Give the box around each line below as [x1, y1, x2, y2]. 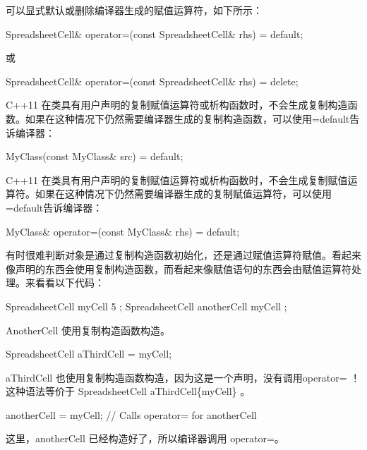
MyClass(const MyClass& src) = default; [6, 149, 183, 164]
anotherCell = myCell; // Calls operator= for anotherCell [6, 407, 257, 422]
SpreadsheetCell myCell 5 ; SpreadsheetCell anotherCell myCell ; [6, 298, 287, 313]
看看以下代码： [35, 275, 104, 290]
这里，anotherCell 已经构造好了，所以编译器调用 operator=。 [6, 431, 284, 446]
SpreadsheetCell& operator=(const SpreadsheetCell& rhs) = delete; [6, 73, 299, 88]
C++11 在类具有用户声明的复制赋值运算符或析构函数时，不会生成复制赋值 [6, 172, 348, 187]
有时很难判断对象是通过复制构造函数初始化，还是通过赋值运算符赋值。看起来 [6, 248, 361, 262]
